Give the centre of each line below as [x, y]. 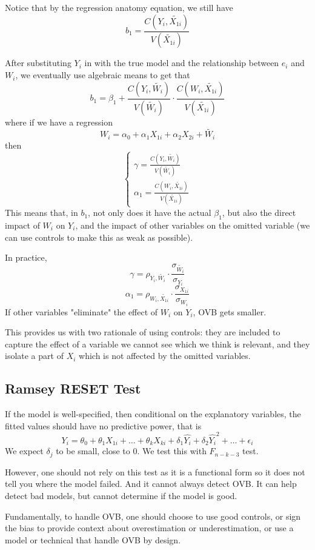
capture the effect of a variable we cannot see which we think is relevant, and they [157, 344]
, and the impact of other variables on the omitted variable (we [193, 225]
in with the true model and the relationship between [182, 63]
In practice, [26, 257]
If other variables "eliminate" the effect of [81, 311]
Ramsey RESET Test [73, 388]
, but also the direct [259, 213]
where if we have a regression [59, 122]
